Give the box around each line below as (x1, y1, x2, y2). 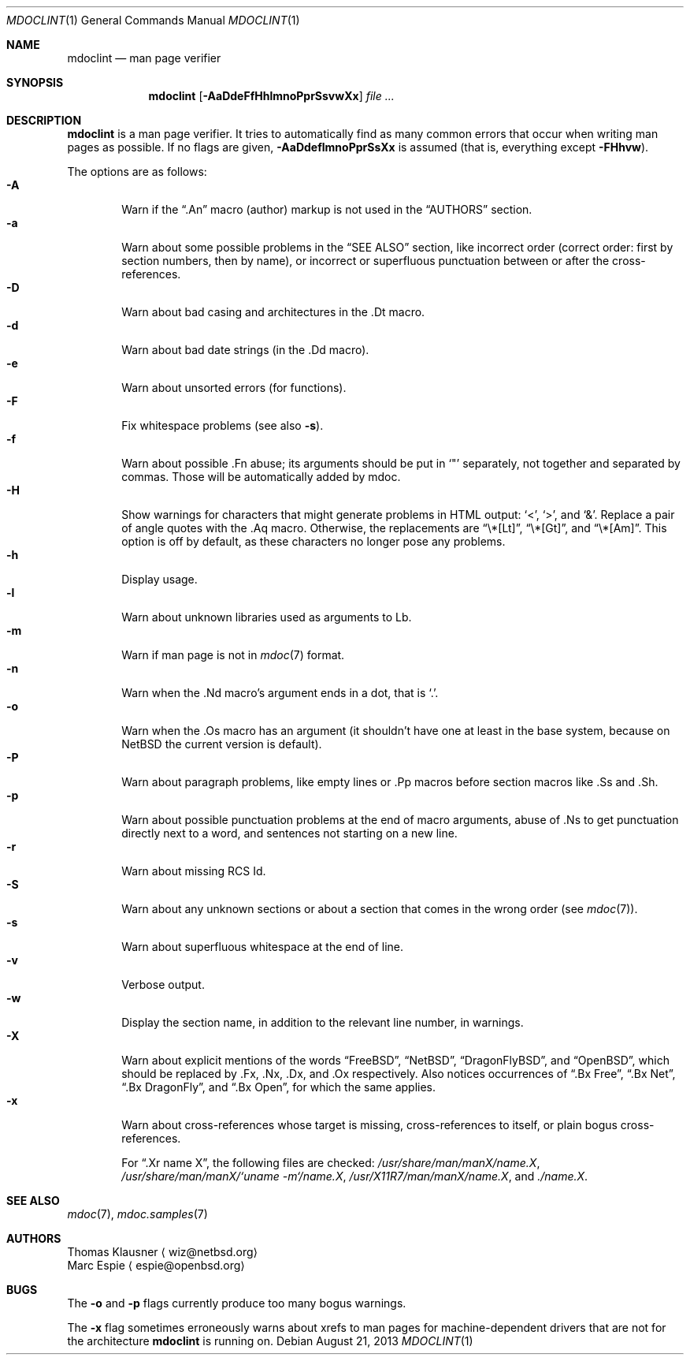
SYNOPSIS (6, 76, 64, 89)
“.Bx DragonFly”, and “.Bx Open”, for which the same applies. (121, 1080, 436, 1094)
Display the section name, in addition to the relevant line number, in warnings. (121, 1016, 524, 1029)
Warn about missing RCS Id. (121, 864, 266, 878)
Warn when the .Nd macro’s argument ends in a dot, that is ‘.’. (121, 686, 439, 699)
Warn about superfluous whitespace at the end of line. (121, 940, 404, 953)
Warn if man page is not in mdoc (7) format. (121, 648, 345, 662)
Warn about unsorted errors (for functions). (121, 381, 347, 394)
